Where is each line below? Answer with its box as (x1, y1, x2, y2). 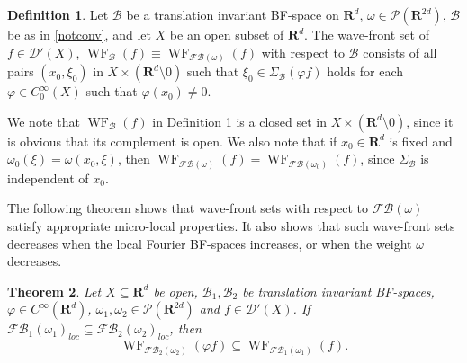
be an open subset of (169, 25, 284, 43)
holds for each (327, 62, 404, 81)
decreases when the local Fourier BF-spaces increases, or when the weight (7, 234, 412, 252)
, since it (406, 111, 454, 130)
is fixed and (389, 131, 453, 150)
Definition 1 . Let (7, 5, 109, 23)
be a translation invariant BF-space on (126, 5, 339, 23)
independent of (7, 168, 89, 187)
